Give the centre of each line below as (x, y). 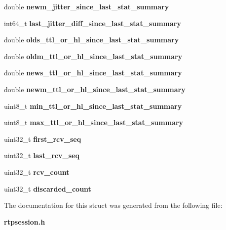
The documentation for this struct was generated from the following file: (113, 205)
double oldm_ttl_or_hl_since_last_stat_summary (93, 56)
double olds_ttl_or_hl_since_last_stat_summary (92, 40)
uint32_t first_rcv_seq (43, 139)
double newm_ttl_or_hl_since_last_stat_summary (95, 89)
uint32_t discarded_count (48, 188)
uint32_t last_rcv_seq (42, 155)
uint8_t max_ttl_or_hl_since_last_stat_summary (94, 122)
